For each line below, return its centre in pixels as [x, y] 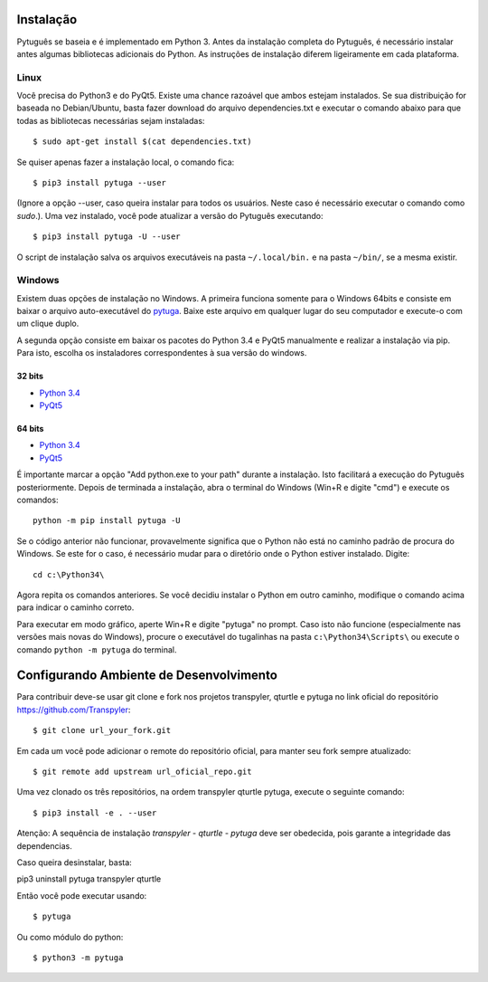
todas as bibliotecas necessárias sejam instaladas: [111, 120]
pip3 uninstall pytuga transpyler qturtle [89, 879]
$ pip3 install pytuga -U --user [107, 237]
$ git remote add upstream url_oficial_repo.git [142, 771]
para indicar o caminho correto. [75, 607]
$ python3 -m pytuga [78, 958]
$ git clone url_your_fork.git [102, 730]
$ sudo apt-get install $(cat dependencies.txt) [142, 142]
